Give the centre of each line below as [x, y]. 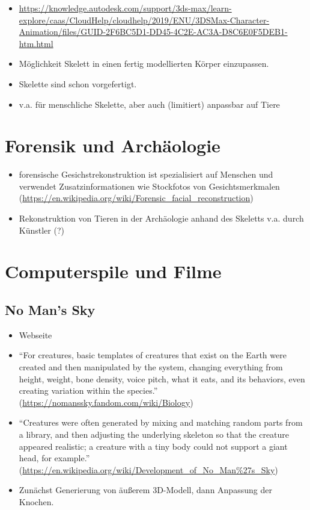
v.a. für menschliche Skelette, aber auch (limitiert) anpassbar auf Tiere [149, 104]
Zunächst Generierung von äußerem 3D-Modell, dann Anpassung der [145, 490]
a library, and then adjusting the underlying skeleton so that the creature [154, 434]
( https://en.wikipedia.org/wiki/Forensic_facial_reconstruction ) [136, 198]
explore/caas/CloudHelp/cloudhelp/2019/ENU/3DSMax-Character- [144, 20]
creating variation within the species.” [88, 390]
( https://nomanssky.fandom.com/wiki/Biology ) [106, 402]
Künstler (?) [41, 230]
